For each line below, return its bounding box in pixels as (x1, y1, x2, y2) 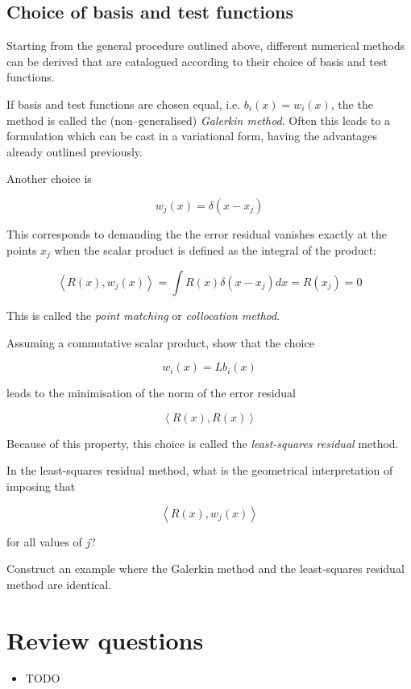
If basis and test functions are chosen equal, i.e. (6, 95, 241, 112)
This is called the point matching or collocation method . (6, 307, 280, 323)
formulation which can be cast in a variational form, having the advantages (6, 127, 377, 144)
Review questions (6, 623, 204, 656)
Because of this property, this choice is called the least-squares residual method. (6, 434, 399, 451)
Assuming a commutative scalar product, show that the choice (6, 334, 314, 351)
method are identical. (6, 575, 111, 592)
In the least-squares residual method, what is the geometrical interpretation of (6, 462, 393, 479)
